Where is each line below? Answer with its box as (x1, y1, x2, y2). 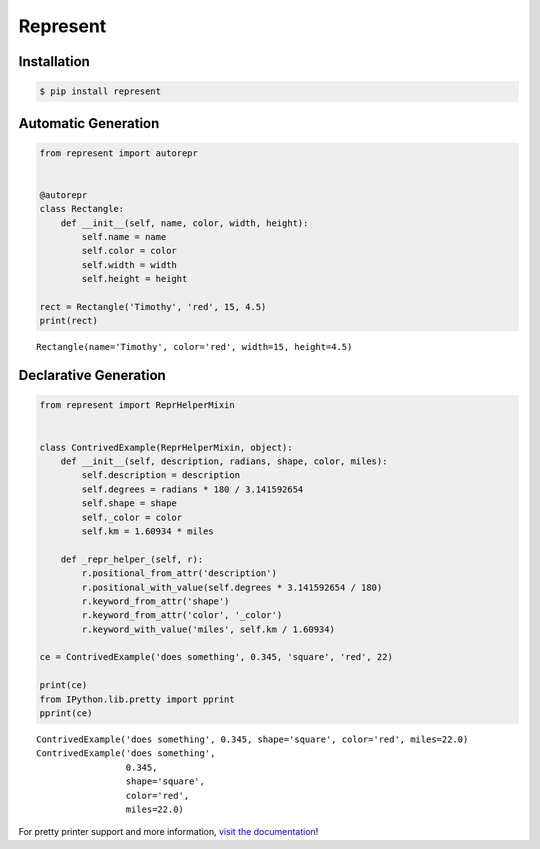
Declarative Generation (18, 367, 167, 384)
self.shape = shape (81, 498, 177, 509)
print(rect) (39, 315, 99, 327)
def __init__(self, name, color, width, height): (60, 217, 309, 229)
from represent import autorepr (39, 147, 199, 159)
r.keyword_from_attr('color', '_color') (81, 610, 283, 621)
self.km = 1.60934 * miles (81, 525, 214, 537)
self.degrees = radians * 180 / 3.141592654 (81, 483, 304, 495)
